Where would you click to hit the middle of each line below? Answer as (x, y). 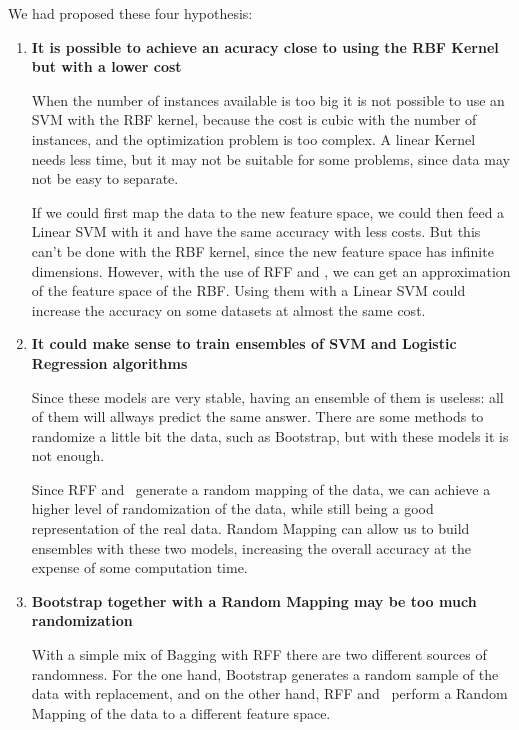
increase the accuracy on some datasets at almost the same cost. (228, 309)
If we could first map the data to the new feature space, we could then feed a (268, 211)
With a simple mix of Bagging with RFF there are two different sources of (259, 654)
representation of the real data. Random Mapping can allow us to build (250, 528)
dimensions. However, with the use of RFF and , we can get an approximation (271, 270)
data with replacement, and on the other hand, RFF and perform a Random (269, 693)
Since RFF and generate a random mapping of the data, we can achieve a (261, 488)
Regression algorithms (109, 362)
